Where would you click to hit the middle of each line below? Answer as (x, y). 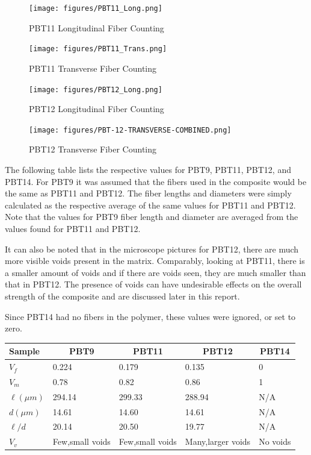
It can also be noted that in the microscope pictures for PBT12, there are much (152, 249)
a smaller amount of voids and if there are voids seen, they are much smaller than (155, 272)
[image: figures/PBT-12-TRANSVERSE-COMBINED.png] (130, 130)
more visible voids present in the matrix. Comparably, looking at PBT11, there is (155, 261)
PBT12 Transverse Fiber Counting (93, 149)
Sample (24, 351)
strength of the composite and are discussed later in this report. (122, 296)
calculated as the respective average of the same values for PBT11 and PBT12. (150, 205)
